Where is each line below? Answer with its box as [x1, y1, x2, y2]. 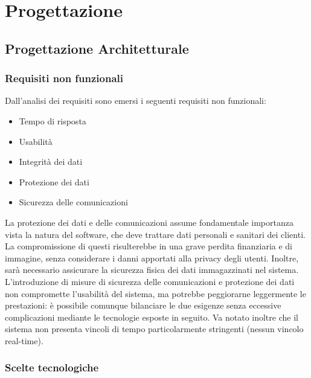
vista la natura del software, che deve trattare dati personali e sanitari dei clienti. [5, 228, 306, 240]
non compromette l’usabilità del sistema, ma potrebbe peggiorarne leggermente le [5, 287, 306, 300]
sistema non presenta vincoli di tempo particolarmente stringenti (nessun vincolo [5, 322, 304, 335]
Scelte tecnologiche [5, 360, 99, 375]
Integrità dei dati [19, 155, 83, 168]
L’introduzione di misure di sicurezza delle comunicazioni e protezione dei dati [5, 275, 295, 287]
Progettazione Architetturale [5, 39, 189, 57]
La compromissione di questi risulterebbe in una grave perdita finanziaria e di [5, 240, 292, 252]
